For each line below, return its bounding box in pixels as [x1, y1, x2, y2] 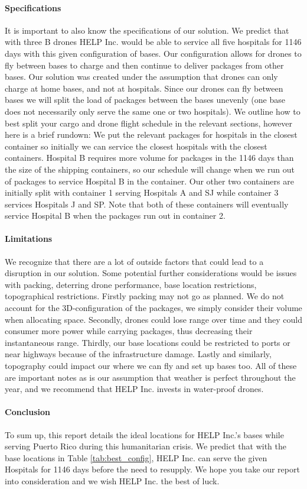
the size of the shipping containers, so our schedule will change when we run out [5, 163, 295, 175]
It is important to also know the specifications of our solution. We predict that [5, 24, 289, 36]
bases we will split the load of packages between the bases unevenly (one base [5, 93, 285, 106]
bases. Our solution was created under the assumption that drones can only [5, 70, 278, 83]
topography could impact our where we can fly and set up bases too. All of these [5, 360, 297, 372]
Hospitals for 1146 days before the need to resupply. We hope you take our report [5, 463, 300, 475]
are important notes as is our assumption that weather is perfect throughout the [5, 371, 296, 383]
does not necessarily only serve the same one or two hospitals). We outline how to [5, 105, 301, 117]
